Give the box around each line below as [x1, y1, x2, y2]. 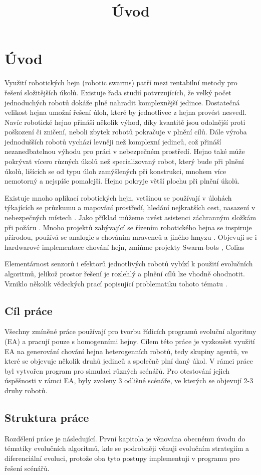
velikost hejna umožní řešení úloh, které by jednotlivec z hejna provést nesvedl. [5, 107, 247, 117]
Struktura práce [5, 409, 89, 425]
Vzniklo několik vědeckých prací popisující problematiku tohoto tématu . [5, 278, 227, 288]
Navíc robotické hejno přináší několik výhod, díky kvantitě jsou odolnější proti [5, 116, 245, 127]
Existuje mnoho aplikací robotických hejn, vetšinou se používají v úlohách [5, 192, 232, 203]
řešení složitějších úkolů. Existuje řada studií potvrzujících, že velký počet [5, 87, 231, 97]
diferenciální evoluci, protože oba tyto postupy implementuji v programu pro [5, 452, 240, 463]
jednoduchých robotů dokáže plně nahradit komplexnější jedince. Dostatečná [5, 97, 240, 107]
